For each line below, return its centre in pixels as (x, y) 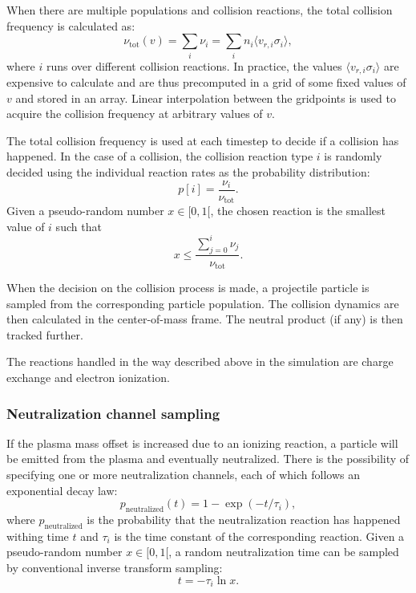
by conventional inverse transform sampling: (115, 567)
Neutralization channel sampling (113, 413)
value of (26, 226)
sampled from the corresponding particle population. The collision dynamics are (203, 303)
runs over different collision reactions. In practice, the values (194, 65)
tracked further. (45, 334)
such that (79, 226)
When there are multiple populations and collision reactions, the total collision (200, 10)
